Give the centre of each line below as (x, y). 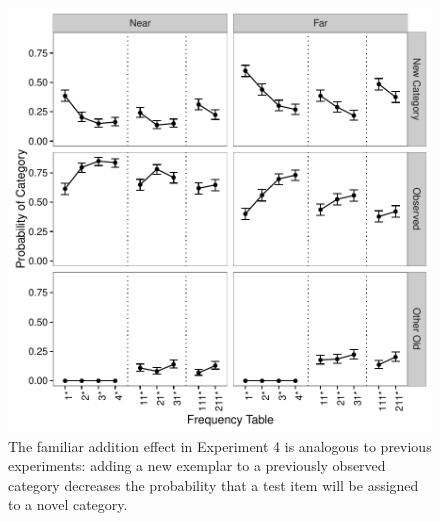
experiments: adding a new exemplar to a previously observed (197, 465)
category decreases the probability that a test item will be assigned (213, 484)
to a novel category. (68, 504)
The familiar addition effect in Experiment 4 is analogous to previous (220, 445)
